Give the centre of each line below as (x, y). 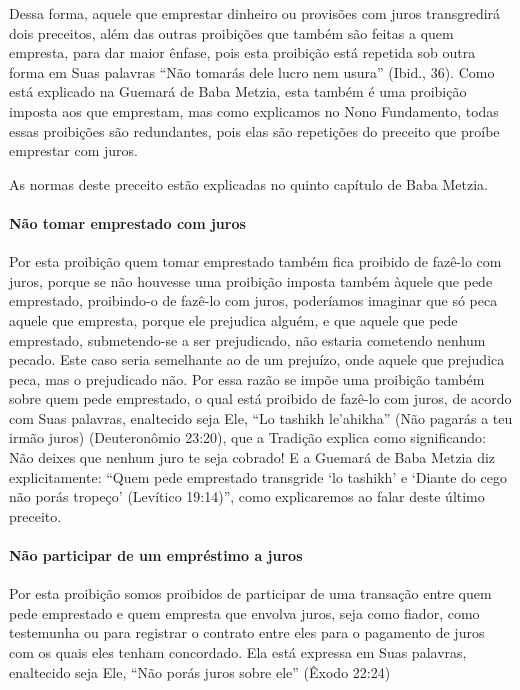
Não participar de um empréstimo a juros (156, 555)
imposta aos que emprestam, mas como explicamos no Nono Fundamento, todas (254, 110)
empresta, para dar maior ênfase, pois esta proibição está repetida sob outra (242, 52)
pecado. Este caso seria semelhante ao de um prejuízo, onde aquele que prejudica (257, 359)
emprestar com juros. (73, 150)
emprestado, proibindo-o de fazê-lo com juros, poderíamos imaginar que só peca (253, 300)
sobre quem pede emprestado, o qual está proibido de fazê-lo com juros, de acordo (260, 398)
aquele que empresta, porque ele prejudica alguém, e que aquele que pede (233, 319)
